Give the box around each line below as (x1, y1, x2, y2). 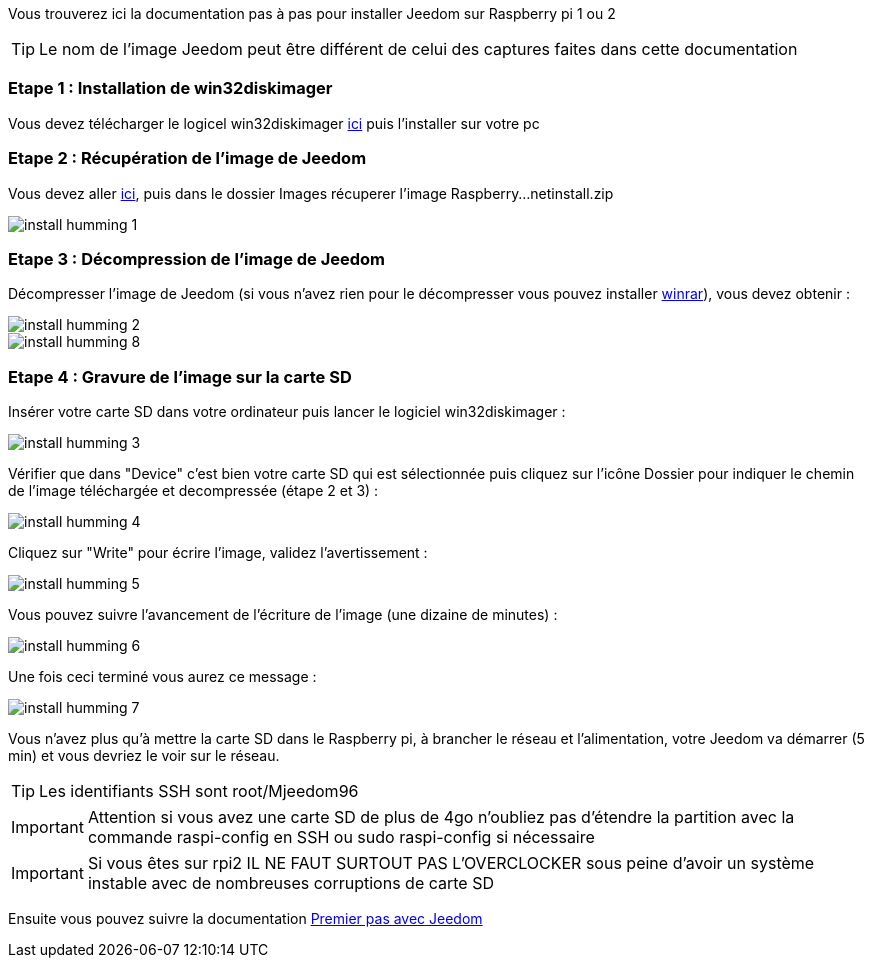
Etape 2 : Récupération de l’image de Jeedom (8, 148, 367, 169)
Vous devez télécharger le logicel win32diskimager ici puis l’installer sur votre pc (8, 114, 540, 132)
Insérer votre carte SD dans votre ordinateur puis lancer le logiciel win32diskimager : (8, 403, 566, 420)
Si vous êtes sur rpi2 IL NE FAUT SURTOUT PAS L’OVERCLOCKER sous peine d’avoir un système (87, 853, 815, 873)
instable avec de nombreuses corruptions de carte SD (87, 873, 494, 893)
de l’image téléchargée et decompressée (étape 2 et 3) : (8, 482, 379, 499)
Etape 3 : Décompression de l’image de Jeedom (8, 248, 386, 269)
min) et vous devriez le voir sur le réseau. (8, 747, 280, 764)
